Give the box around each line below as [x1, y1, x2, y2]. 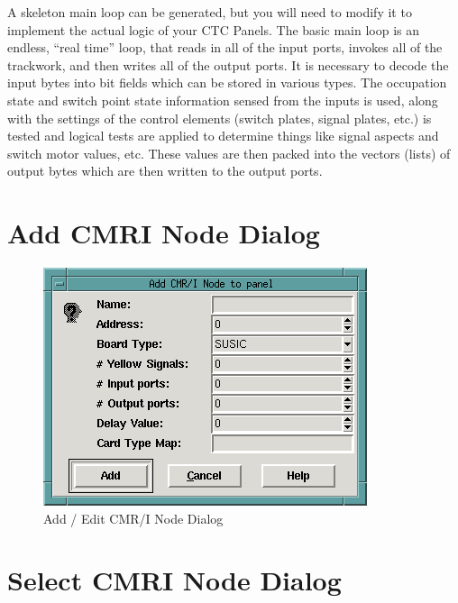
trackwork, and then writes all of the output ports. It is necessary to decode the [7, 55, 449, 74]
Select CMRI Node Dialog [7, 562, 342, 598]
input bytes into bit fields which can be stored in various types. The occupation [7, 73, 447, 92]
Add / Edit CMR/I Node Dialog [43, 508, 224, 527]
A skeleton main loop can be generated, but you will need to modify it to [7, 3, 412, 21]
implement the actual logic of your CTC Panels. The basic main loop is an [7, 20, 419, 39]
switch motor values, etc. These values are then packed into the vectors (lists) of [7, 143, 451, 162]
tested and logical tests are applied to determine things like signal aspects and [7, 126, 439, 145]
